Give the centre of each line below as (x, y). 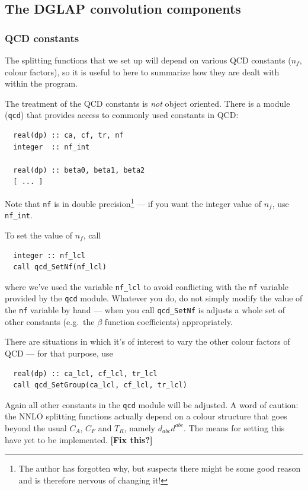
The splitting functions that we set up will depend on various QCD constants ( (148, 60)
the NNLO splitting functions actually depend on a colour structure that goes (146, 416)
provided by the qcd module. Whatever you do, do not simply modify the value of (154, 298)
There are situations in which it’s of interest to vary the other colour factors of (147, 341)
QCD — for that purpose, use (59, 353)
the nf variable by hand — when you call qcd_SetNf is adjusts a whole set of (145, 310)
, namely (140, 427)
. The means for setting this (234, 427)
